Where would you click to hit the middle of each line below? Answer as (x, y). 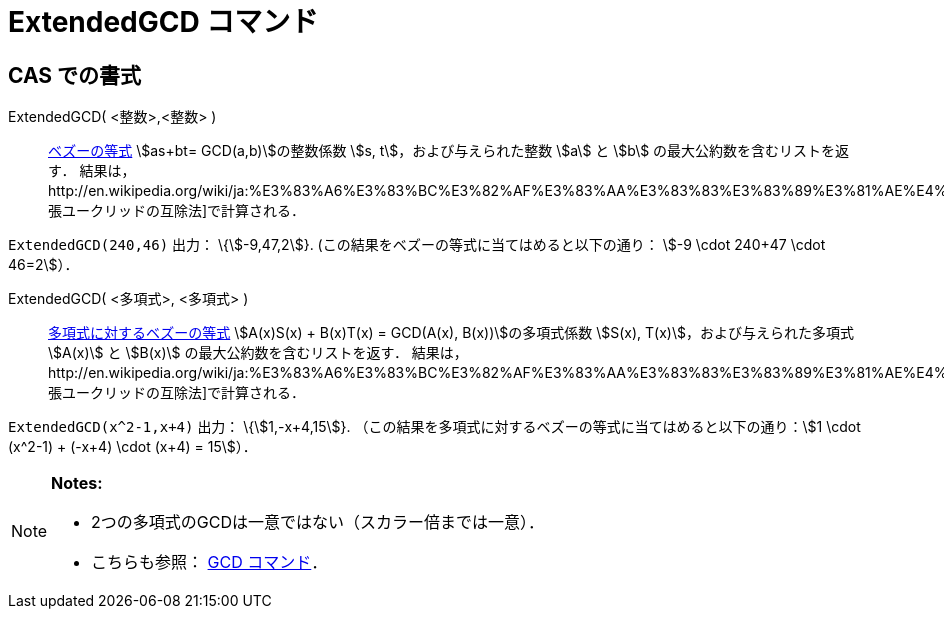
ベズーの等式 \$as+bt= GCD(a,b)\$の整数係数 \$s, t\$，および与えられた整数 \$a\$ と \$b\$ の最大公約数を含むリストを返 (449, 151)
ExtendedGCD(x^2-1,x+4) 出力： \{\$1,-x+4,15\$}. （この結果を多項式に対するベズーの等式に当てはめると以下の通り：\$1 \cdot (434, 427)
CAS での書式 (75, 75)
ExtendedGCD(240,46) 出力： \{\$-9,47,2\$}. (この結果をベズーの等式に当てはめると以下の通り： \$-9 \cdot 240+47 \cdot (417, 245)
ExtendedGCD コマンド (163, 22)
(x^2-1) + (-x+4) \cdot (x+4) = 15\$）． (132, 447)
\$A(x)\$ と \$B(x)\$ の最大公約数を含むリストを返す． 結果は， (258, 353)
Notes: (77, 483)
